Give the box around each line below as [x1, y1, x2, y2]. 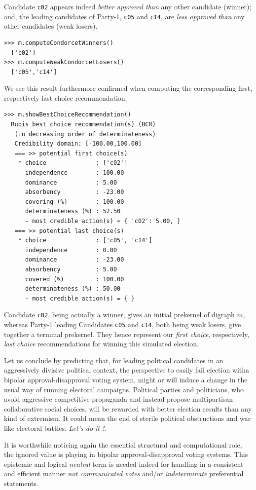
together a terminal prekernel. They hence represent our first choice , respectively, [4, 329, 250, 339]
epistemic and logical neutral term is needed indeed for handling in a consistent [4, 458, 244, 469]
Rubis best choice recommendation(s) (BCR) [11, 121, 156, 128]
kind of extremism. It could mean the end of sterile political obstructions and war [4, 413, 251, 423]
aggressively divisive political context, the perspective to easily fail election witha [4, 365, 250, 375]
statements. [4, 478, 38, 488]
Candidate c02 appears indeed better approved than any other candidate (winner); [4, 1, 252, 11]
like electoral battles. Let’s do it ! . [4, 423, 107, 433]
